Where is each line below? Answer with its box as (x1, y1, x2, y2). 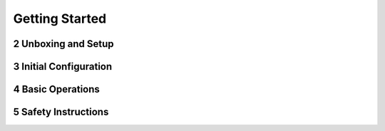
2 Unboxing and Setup (13, 38, 114, 50)
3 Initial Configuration (13, 61, 113, 73)
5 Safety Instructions (13, 106, 109, 118)
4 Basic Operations (13, 83, 100, 95)
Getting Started (13, 11, 107, 26)
